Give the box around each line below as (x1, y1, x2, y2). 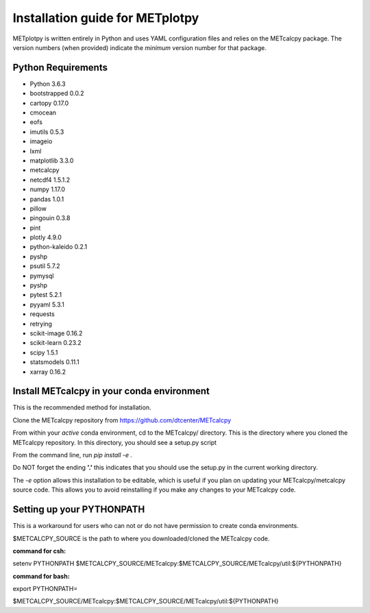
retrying (29, 320, 53, 328)
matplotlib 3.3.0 (29, 156, 74, 165)
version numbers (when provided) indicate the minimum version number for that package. (12, 43, 267, 51)
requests (29, 310, 55, 318)
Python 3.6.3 (29, 80, 66, 88)
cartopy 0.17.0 (29, 99, 69, 107)
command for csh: (12, 546, 66, 555)
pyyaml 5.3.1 (29, 300, 64, 309)
